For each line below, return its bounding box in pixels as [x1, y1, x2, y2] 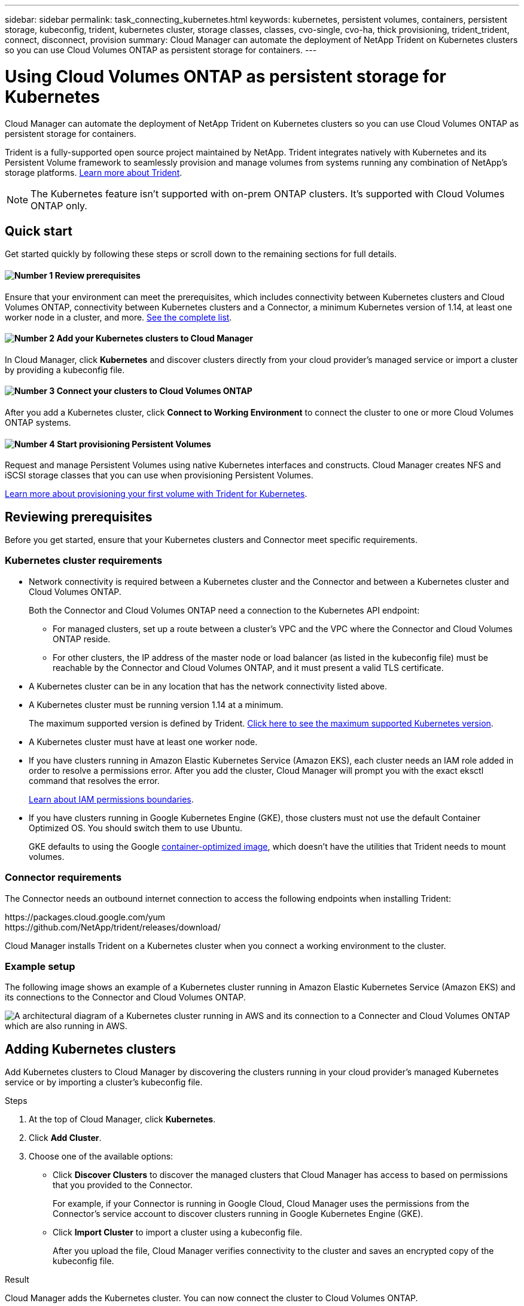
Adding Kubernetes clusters [5, 1041, 176, 1057]
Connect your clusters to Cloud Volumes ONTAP [56, 386, 252, 396]
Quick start [5, 223, 72, 239]
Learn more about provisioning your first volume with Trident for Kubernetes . [5, 489, 307, 499]
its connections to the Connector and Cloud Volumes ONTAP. [5, 992, 246, 1003]
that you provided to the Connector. [53, 1180, 193, 1191]
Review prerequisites [54, 270, 141, 280]
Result [5, 1274, 29, 1285]
